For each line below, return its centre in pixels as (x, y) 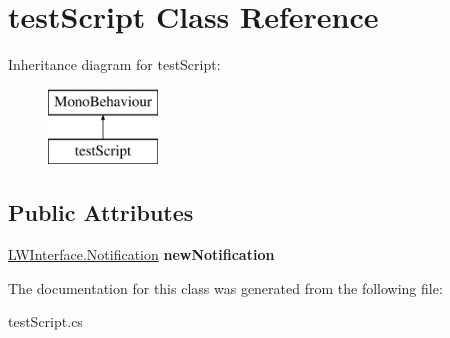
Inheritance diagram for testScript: (114, 64)
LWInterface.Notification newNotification (141, 254)
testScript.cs (45, 321)
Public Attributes (101, 212)
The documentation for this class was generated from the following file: (225, 287)
